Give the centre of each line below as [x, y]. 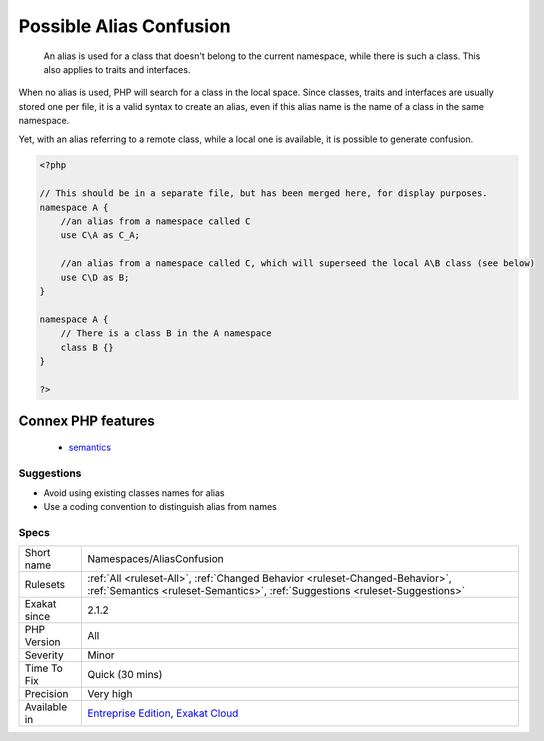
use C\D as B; [95, 277]
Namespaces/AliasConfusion [155, 559]
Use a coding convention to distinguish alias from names [160, 507]
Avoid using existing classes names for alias [134, 492]
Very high [109, 694]
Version [42, 642]
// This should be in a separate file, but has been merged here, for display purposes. [264, 193]
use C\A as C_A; [100, 235]
